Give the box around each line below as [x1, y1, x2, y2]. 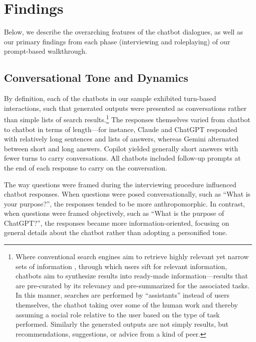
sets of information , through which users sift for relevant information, [15, 261, 227, 271]
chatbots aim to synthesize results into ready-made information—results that [15, 271, 248, 281]
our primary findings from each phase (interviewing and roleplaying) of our [4, 36, 230, 46]
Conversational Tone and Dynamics [4, 70, 189, 85]
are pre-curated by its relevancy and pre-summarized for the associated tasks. [15, 280, 250, 290]
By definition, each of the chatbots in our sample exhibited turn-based [4, 93, 217, 103]
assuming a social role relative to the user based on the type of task [15, 309, 220, 319]
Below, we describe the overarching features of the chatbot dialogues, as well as [4, 27, 243, 37]
